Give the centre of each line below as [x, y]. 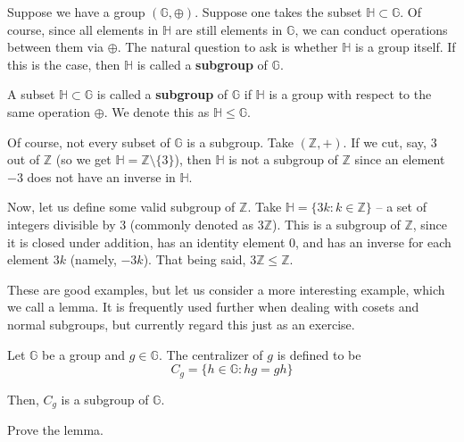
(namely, [93, 259]
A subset [31, 94]
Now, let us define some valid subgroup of [121, 207]
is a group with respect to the [350, 94]
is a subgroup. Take [240, 142]
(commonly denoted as [191, 224]
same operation [49, 111]
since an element [400, 159]
